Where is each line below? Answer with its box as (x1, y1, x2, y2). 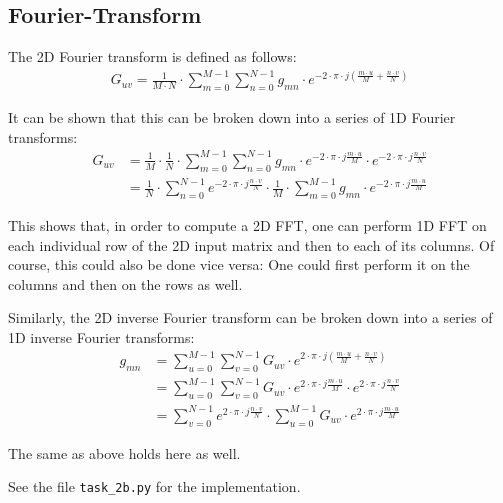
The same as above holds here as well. (8, 442, 241, 463)
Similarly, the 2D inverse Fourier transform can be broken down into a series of (8, 307, 493, 328)
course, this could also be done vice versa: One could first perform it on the (8, 254, 470, 275)
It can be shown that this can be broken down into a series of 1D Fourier (8, 107, 456, 128)
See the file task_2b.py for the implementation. (8, 476, 301, 497)
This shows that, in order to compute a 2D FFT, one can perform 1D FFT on (8, 214, 487, 235)
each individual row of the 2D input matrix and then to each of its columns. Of (8, 234, 495, 255)
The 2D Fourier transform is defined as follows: (8, 46, 297, 67)
